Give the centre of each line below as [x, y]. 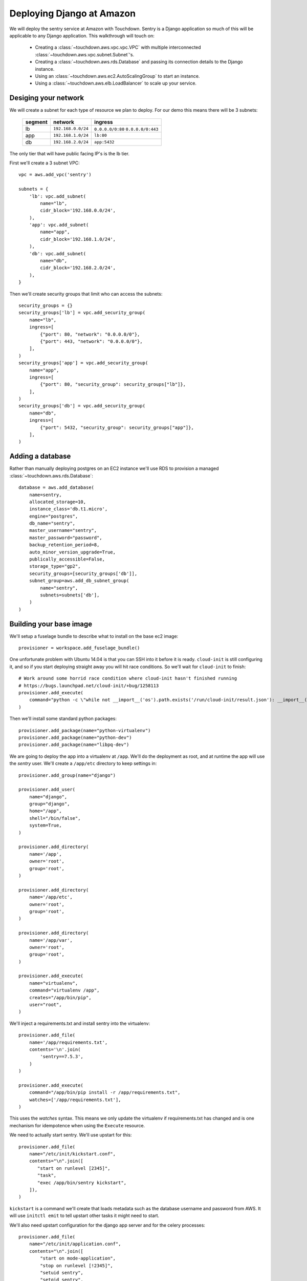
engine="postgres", [53, 516]
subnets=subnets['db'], [70, 595]
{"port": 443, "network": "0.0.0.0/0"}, [91, 341]
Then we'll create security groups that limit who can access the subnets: [86, 294]
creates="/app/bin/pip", [60, 997]
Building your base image [51, 624]
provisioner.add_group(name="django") [67, 775]
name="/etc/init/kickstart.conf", [72, 1154]
